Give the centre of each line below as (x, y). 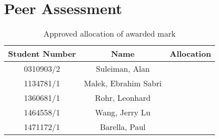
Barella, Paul (123, 127)
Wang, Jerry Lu (123, 112)
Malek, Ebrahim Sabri (123, 83)
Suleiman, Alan (123, 69)
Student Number (42, 54)
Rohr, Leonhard (123, 98)
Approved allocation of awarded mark (110, 34)
